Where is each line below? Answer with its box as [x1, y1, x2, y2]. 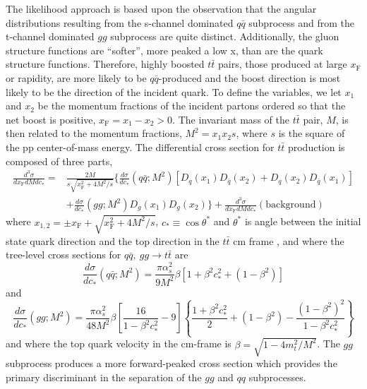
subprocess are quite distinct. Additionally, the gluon [110, 29, 339, 44]
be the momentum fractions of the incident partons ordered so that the [37, 98, 346, 113]
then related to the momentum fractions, [6, 126, 182, 140]
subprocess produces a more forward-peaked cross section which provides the [6, 356, 337, 371]
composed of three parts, [6, 153, 113, 168]
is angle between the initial [244, 214, 361, 229]
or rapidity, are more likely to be [6, 70, 147, 85]
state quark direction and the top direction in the [6, 233, 219, 248]
